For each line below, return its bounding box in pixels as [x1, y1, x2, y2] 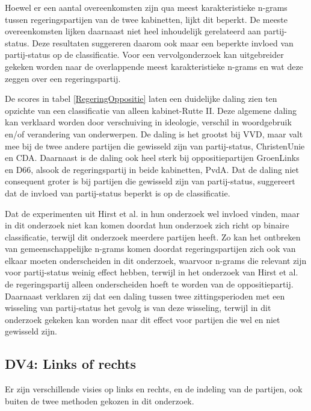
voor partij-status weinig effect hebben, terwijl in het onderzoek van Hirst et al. [5, 266, 298, 278]
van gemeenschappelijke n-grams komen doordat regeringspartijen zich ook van [5, 242, 296, 255]
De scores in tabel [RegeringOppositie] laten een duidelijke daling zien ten [5, 92, 277, 105]
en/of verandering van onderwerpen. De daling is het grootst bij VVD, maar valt [5, 127, 303, 140]
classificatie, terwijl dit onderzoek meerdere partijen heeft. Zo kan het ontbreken [5, 230, 301, 243]
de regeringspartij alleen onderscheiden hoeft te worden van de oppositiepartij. [5, 278, 294, 290]
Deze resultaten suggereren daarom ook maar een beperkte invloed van [32, 36, 294, 49]
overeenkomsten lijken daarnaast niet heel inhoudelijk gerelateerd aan [5, 25, 261, 37]
